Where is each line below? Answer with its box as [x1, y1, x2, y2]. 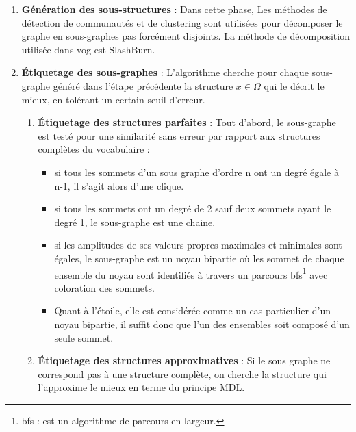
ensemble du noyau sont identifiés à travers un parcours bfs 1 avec [54, 265, 328, 281]
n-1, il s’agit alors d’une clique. [54, 178, 184, 192]
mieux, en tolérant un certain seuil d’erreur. [21, 92, 205, 106]
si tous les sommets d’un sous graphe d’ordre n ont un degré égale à [54, 164, 339, 179]
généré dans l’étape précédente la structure [53, 78, 233, 92]
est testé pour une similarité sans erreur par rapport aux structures [38, 128, 320, 142]
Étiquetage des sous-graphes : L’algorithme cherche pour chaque [21, 65, 309, 79]
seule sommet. [54, 330, 114, 344]
